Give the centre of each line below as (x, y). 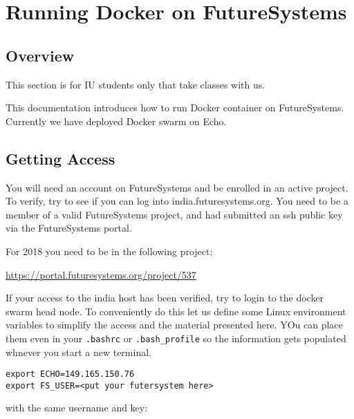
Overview (40, 55)
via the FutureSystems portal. (69, 228)
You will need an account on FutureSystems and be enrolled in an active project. (177, 187)
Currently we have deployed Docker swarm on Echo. (116, 121)
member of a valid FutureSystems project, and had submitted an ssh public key (174, 214)
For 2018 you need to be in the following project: (109, 251)
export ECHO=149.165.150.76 (70, 374)
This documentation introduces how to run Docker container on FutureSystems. (175, 108)
